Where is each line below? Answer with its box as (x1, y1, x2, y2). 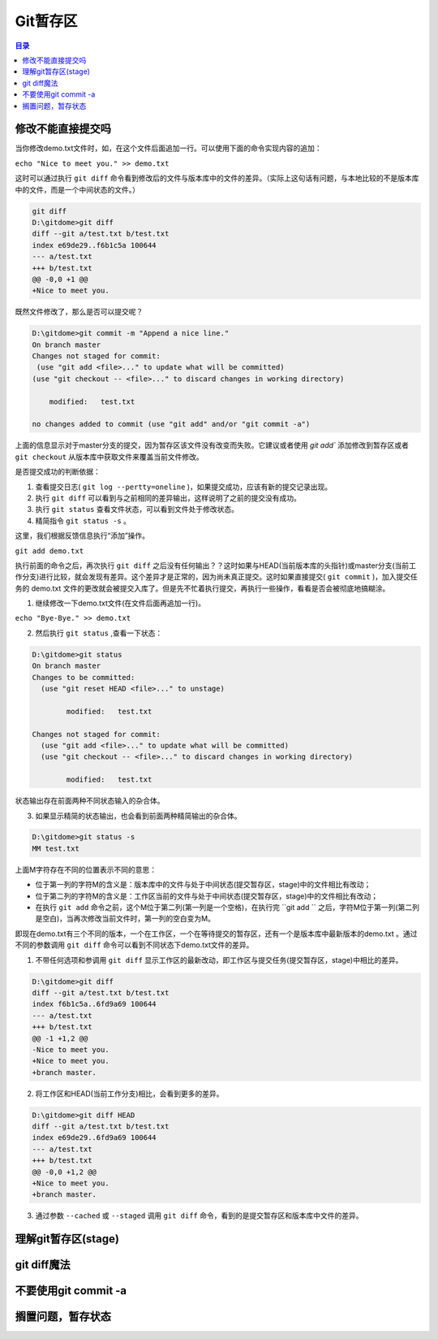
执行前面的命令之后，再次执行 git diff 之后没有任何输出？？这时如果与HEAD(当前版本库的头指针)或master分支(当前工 (15, 561, 417, 570)
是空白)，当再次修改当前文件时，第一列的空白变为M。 (35, 914, 215, 924)
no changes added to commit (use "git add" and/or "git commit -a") (32, 419, 311, 429)
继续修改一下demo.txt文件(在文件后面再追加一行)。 (35, 598, 206, 609)
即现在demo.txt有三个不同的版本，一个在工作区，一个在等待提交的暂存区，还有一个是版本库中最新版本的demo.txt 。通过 (15, 929, 418, 938)
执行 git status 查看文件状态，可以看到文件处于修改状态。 (35, 505, 239, 514)
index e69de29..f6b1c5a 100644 (32, 240, 157, 249)
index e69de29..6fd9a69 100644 (32, 1133, 157, 1142)
